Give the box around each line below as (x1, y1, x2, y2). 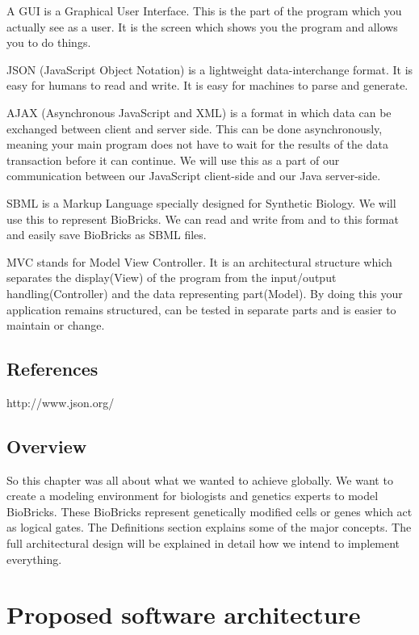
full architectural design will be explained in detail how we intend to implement (6, 535, 400, 552)
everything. (6, 550, 62, 567)
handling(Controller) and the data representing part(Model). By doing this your (6, 284, 403, 301)
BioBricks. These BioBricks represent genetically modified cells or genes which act (6, 503, 413, 519)
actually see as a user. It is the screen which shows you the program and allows (6, 18, 398, 35)
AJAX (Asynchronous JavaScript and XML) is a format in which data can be (6, 103, 392, 120)
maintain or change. (6, 317, 105, 334)
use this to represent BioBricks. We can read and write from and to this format (6, 210, 399, 227)
